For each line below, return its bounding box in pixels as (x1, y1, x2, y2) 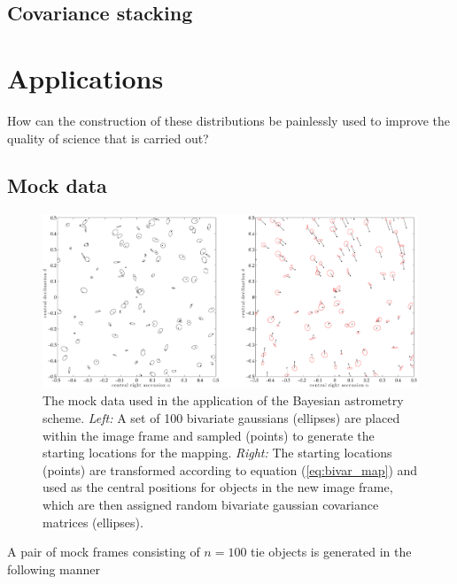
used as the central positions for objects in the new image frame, (43, 478, 393, 496)
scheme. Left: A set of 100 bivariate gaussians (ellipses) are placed (43, 408, 400, 426)
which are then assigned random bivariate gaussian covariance (43, 495, 379, 513)
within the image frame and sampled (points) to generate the (43, 426, 375, 444)
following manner (7, 559, 101, 578)
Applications (7, 59, 164, 96)
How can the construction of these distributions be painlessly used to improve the (7, 111, 450, 129)
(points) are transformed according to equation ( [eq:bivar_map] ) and (43, 460, 418, 479)
